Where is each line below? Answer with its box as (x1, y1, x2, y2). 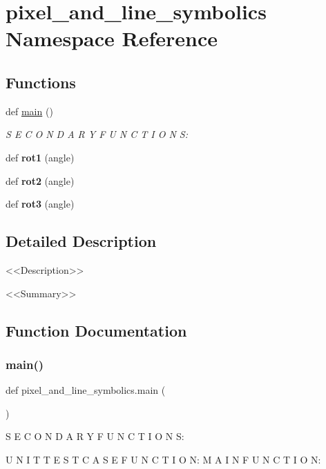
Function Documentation (6, 319, 187, 341)
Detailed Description (6, 230, 157, 252)
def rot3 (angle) (6, 197, 75, 211)
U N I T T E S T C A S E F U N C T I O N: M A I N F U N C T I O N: (6, 452, 321, 466)
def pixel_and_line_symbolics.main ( (6, 383, 166, 397)
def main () (6, 103, 53, 118)
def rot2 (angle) (6, 173, 75, 188)
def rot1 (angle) (6, 150, 75, 164)
